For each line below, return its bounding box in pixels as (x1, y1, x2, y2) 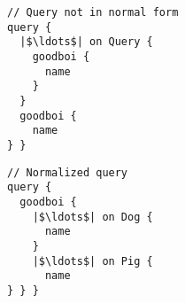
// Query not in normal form (7, 6, 179, 19)
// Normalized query (7, 166, 128, 179)
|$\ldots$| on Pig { (32, 254, 153, 268)
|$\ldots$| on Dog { (32, 210, 153, 223)
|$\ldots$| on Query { (19, 35, 153, 49)
